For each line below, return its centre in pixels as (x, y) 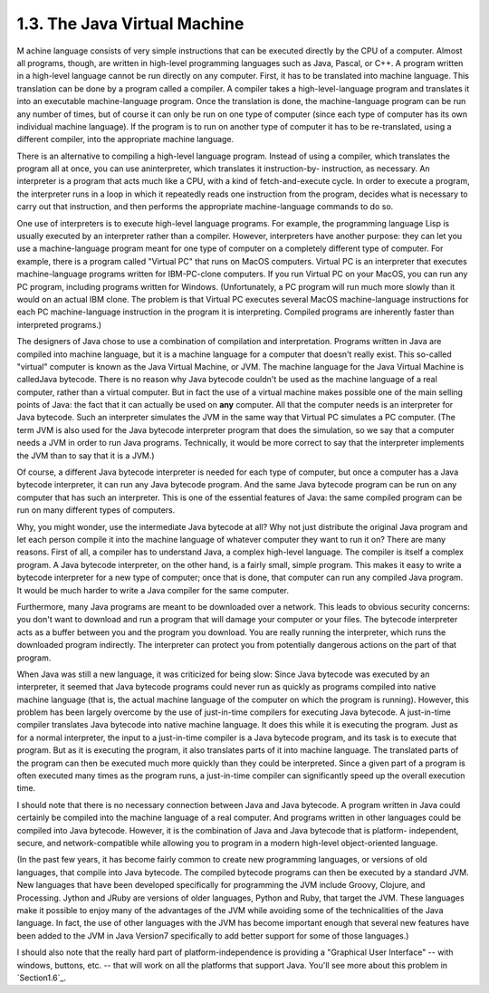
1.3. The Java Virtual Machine (130, 24)
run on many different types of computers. (96, 510)
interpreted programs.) (59, 324)
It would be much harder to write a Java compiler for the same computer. (153, 590)
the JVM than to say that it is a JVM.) (86, 455)
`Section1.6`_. (42, 978)
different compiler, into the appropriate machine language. (125, 140)
